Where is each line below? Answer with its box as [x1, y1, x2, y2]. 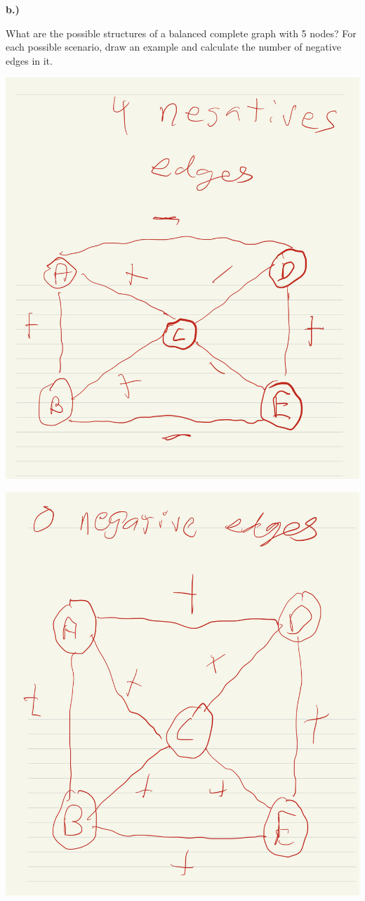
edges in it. [6, 53, 53, 68]
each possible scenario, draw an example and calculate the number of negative [6, 39, 341, 54]
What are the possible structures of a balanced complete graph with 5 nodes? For [6, 25, 357, 40]
